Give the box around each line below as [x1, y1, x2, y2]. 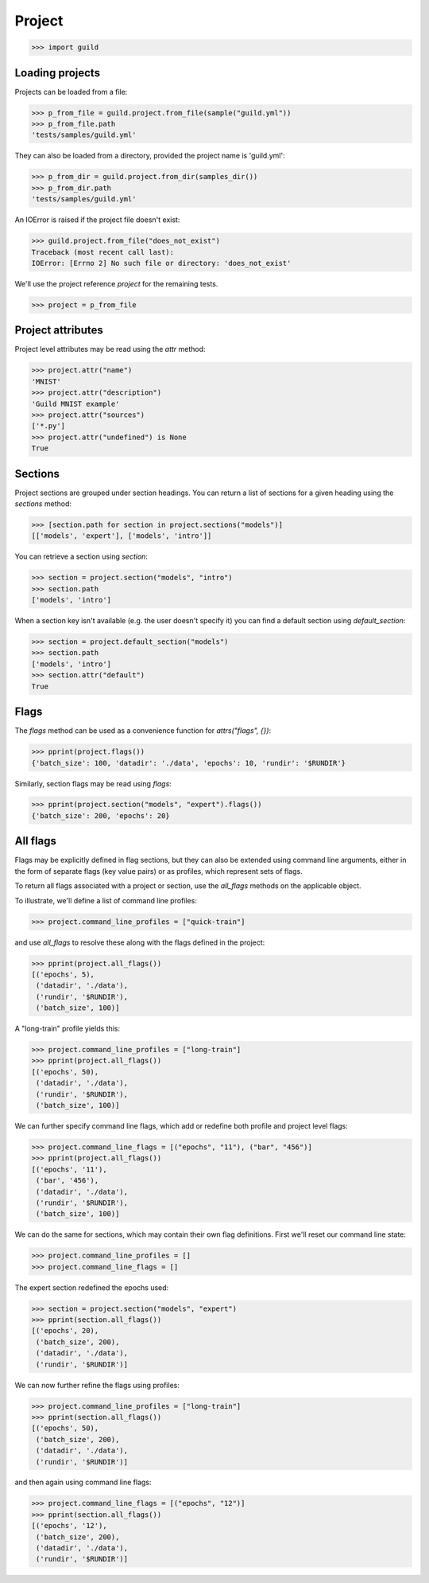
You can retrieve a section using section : [14, 552, 149, 561]
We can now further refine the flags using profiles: [14, 1380, 180, 1390]
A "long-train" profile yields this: [14, 1023, 121, 1034]
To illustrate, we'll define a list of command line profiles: [14, 895, 198, 905]
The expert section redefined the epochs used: [14, 1282, 169, 1293]
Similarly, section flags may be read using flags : [14, 778, 172, 788]
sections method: [14, 498, 71, 509]
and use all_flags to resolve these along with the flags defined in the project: [14, 938, 265, 947]
